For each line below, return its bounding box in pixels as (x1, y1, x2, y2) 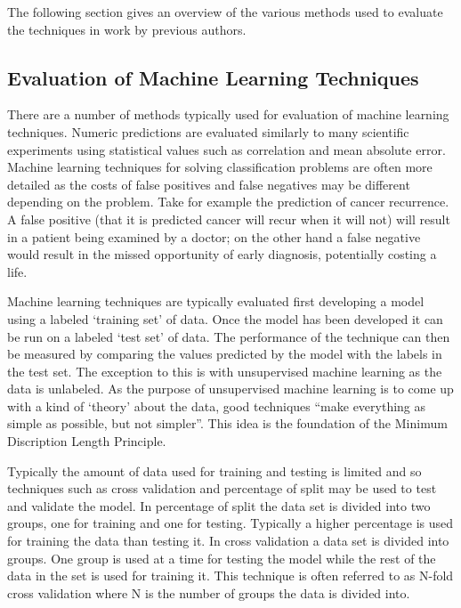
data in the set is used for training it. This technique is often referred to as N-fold (7, 566, 454, 585)
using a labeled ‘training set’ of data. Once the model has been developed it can (7, 309, 443, 328)
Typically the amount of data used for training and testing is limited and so (7, 461, 422, 480)
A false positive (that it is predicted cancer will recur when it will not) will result (7, 209, 450, 228)
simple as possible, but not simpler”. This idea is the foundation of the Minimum (7, 414, 448, 433)
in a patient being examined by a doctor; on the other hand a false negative (7, 227, 421, 246)
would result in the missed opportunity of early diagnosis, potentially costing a (7, 245, 437, 263)
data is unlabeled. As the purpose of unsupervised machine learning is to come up (7, 379, 454, 398)
